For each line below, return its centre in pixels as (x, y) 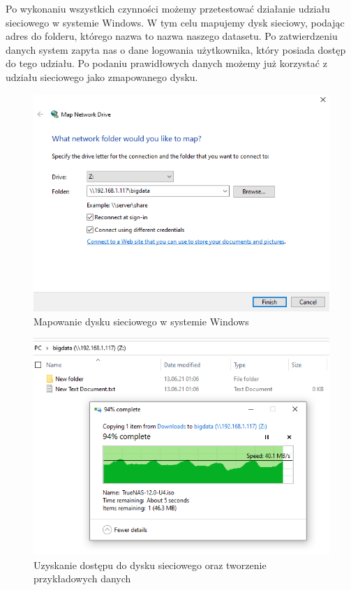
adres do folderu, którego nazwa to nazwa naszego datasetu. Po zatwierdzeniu (172, 36)
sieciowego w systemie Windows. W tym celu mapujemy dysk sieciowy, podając (175, 22)
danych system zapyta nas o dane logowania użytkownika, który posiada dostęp (176, 49)
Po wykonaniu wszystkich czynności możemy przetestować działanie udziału (168, 8)
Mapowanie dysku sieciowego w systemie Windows (141, 321)
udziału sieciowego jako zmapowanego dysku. (102, 76)
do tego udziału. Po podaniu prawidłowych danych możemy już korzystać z (166, 63)
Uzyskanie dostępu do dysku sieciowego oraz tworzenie (150, 565)
